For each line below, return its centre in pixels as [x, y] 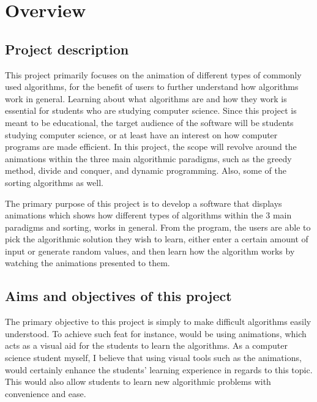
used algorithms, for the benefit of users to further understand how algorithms [152, 87]
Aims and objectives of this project [118, 296]
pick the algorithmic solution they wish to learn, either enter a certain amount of [157, 239]
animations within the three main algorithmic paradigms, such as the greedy [148, 158]
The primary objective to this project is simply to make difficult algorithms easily [158, 322]
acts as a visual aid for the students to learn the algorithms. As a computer [146, 345]
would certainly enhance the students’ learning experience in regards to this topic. [159, 369]
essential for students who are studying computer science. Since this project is [151, 110]
